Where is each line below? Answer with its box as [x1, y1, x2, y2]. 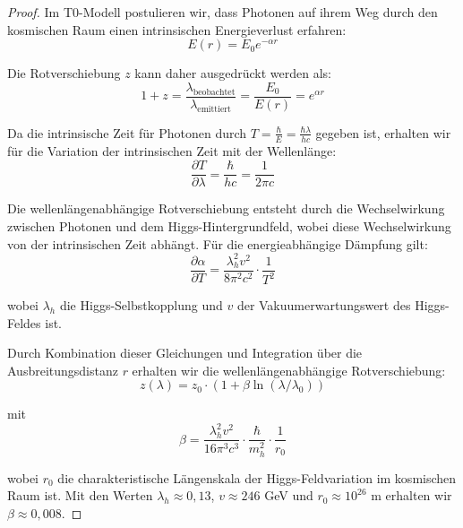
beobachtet [193, 87, 236, 97]
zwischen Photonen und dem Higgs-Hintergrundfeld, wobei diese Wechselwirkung [7, 216, 451, 235]
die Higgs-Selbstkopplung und [59, 296, 223, 315]
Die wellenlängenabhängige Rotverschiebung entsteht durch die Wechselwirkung [7, 199, 445, 218]
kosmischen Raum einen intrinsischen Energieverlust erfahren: [7, 20, 347, 39]
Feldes [7, 313, 41, 332]
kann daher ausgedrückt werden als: [134, 64, 331, 82]
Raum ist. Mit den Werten [7, 486, 153, 505]
